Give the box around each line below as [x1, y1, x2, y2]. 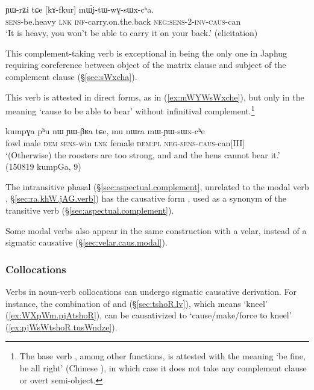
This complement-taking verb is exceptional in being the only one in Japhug [5, 46, 287, 59]
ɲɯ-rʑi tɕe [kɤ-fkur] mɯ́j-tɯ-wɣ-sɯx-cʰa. [5, 3, 154, 15]
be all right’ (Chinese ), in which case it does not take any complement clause [19, 361, 307, 374]
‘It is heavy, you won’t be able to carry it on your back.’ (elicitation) [5, 26, 258, 39]
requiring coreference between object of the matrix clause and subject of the [5, 58, 286, 71]
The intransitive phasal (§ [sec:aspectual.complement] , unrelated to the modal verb [5, 180, 309, 193]
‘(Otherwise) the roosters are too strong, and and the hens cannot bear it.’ [5, 148, 280, 161]
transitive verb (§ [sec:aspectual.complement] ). [5, 203, 174, 216]
